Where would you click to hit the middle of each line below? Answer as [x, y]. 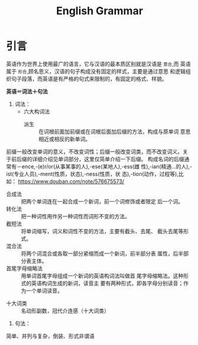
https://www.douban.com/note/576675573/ [71, 181]
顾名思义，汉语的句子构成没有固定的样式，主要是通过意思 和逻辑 [107, 71]
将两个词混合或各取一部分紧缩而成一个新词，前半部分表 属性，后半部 [105, 253]
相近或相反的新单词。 [64, 139]
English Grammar [100, 11]
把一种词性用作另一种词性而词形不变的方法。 [76, 216]
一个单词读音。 [44, 290]
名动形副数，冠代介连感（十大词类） [65, 310]
